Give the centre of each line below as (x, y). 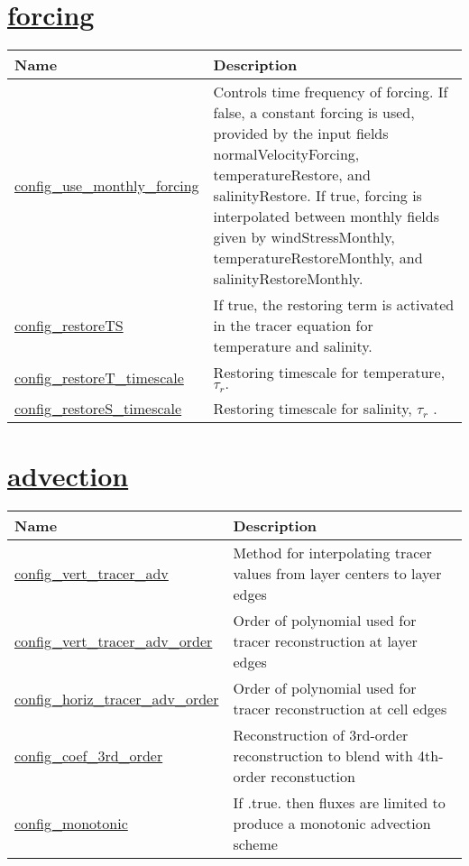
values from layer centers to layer (337, 574)
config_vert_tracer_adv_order (114, 641)
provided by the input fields (301, 134)
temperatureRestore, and (292, 175)
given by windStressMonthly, (304, 237)
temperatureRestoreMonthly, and (318, 258)
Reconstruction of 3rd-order (321, 735)
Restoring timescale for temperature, (329, 373)
